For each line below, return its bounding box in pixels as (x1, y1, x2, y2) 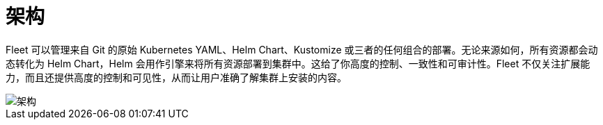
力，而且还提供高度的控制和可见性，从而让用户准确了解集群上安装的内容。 (6, 71, 347, 83)
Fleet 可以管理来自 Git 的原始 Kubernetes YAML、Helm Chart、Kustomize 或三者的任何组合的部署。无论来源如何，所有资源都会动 (6, 43, 598, 56)
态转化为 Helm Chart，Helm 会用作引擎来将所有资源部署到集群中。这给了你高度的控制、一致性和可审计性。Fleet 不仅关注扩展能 (6, 57, 590, 69)
